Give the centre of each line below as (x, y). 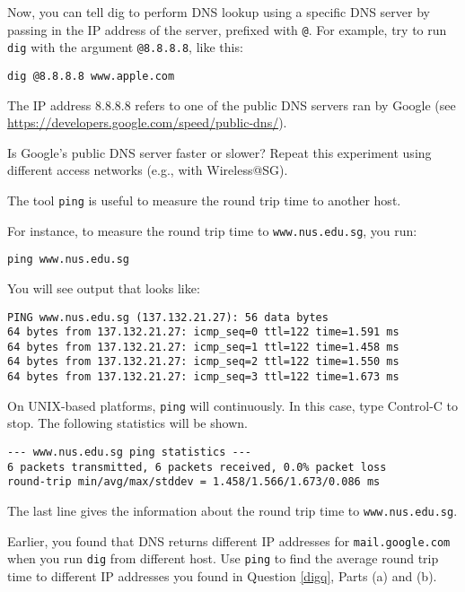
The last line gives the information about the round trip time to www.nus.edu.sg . (232, 510)
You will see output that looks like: (104, 287)
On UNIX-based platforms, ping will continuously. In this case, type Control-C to (233, 405)
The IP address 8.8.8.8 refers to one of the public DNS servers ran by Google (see (232, 104)
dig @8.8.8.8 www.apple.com (91, 76)
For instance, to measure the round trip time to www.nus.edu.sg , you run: (212, 230)
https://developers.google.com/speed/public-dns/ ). (147, 122)
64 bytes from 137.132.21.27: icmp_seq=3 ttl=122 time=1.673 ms (203, 377)
